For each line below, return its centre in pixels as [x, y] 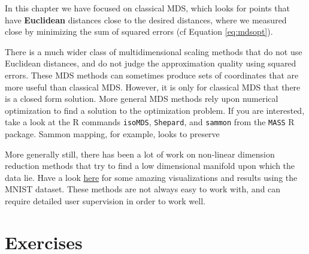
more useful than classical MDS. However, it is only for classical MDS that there [153, 87]
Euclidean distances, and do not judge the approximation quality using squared [151, 63]
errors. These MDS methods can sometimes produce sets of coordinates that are [152, 75]
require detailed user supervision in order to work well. [105, 200]
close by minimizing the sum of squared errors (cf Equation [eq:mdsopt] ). [139, 31]
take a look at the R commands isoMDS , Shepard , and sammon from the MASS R [150, 122]
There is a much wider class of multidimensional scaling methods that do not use [154, 51]
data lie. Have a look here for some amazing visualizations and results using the [151, 177]
